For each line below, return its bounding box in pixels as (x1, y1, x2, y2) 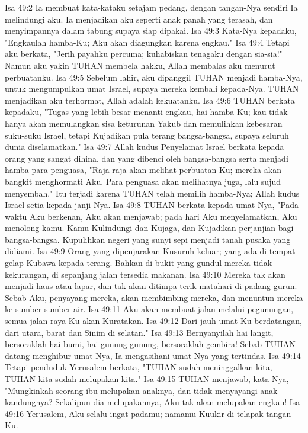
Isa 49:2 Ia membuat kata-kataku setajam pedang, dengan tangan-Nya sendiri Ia (5, 1, 298, 13)
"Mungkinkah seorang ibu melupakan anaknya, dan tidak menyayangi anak (5, 384, 278, 396)
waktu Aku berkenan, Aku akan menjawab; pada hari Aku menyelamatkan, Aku (5, 210, 297, 222)
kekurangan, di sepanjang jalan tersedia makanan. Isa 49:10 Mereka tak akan (5, 268, 285, 280)
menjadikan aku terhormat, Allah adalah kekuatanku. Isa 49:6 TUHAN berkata (5, 94, 295, 106)
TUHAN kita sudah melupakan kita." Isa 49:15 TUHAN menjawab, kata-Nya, (5, 373, 289, 384)
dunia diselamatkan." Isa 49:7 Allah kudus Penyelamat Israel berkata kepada (5, 140, 284, 153)
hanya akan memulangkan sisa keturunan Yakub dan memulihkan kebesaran (5, 117, 283, 129)
